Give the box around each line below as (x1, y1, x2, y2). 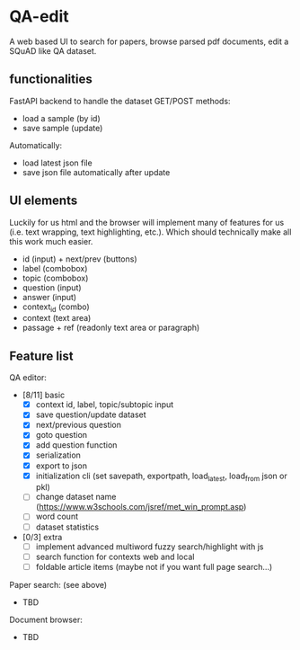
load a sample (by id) (22, 112, 101, 123)
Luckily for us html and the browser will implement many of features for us (9, 217, 285, 227)
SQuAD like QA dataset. (9, 45, 97, 56)
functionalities (9, 72, 93, 87)
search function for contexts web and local (35, 551, 195, 562)
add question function (35, 440, 118, 450)
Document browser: (9, 614, 84, 625)
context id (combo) (22, 301, 90, 314)
